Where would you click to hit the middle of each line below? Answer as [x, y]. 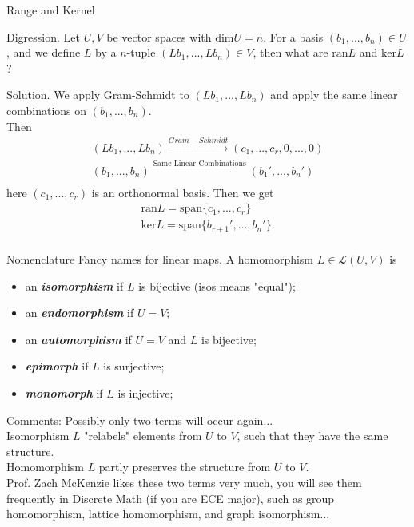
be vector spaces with [159, 36]
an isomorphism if [74, 285]
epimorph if [57, 366]
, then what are [291, 52]
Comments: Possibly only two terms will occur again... [140, 420]
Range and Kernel [51, 10]
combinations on [47, 110]
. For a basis [293, 36]
